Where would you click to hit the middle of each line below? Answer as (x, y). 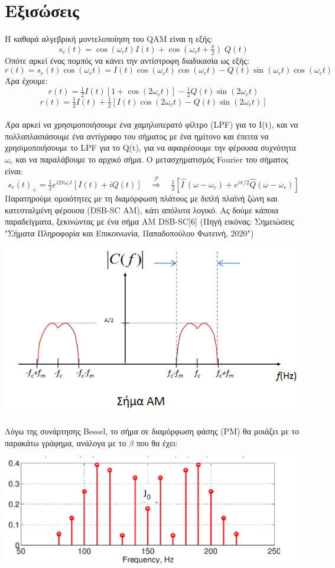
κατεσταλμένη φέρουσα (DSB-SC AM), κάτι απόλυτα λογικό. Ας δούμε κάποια (142, 210)
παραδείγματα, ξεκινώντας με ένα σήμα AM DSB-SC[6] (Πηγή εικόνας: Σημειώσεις (149, 221)
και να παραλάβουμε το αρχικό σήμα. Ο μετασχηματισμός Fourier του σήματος (152, 159)
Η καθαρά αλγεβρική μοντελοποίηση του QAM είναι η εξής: (109, 39)
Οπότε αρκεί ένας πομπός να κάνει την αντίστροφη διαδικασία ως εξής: (127, 60)
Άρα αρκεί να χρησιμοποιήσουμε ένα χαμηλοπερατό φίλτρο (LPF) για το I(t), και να (152, 124)
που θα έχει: (157, 442)
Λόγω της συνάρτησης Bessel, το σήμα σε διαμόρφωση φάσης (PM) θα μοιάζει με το (152, 431)
